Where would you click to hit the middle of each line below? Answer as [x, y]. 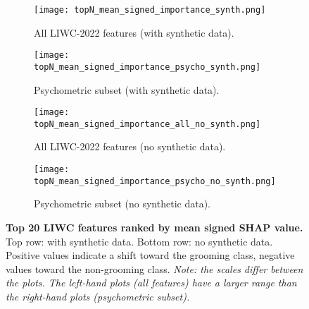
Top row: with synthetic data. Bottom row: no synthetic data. [139, 241]
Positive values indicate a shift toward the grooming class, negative [150, 255]
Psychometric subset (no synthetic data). [122, 204]
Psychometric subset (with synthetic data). [127, 89]
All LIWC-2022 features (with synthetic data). [134, 32]
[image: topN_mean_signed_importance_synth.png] [150, 10]
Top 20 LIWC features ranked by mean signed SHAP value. [154, 227]
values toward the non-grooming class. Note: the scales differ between [154, 268]
